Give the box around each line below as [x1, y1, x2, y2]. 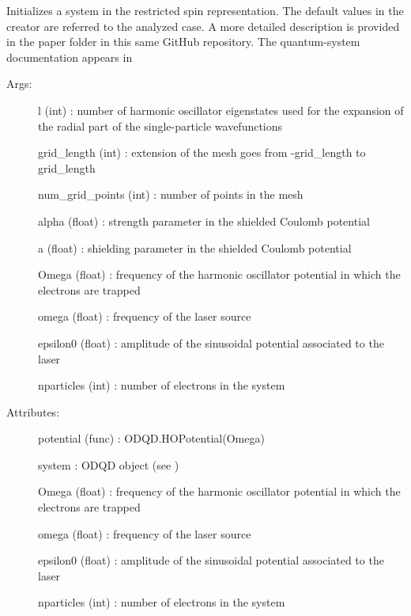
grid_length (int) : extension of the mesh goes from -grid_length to [38, 144, 366, 161]
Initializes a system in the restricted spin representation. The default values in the [6, 2, 404, 18]
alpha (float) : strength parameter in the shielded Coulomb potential [38, 212, 370, 229]
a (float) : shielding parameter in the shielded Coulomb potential [38, 239, 352, 256]
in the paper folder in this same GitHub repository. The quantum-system [6, 33, 360, 50]
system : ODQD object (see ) [38, 456, 179, 473]
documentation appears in [6, 48, 133, 65]
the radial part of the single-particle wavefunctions [38, 117, 283, 134]
